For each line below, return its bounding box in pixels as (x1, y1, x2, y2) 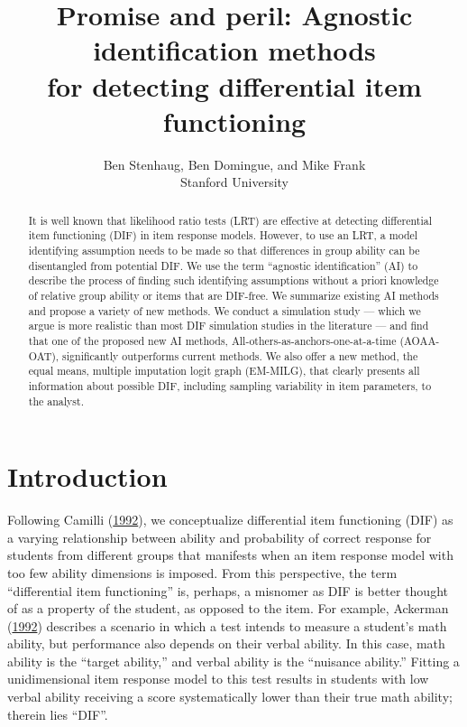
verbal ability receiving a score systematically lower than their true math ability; (7, 687, 453, 706)
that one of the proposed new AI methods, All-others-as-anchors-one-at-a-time (28, 332, 397, 348)
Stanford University (180, 172, 288, 191)
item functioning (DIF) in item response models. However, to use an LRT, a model (28, 228, 418, 243)
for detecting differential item (47, 67, 422, 104)
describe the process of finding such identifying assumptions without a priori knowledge (28, 273, 439, 288)
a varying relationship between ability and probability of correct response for (7, 527, 432, 546)
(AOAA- (399, 332, 440, 348)
